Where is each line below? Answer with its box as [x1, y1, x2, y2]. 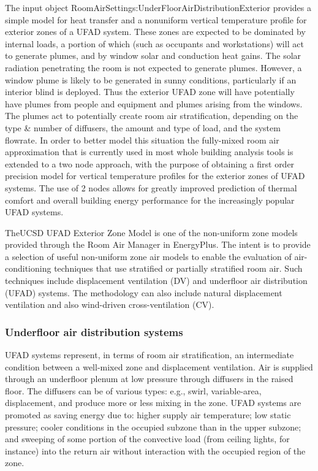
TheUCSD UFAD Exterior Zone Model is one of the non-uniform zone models [5, 226, 298, 239]
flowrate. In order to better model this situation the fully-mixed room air [5, 133, 279, 146]
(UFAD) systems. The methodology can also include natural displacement [5, 286, 282, 299]
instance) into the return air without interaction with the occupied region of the [5, 444, 306, 457]
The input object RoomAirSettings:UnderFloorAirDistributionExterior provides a [5, 1, 311, 13]
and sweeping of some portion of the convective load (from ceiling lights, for [5, 432, 290, 445]
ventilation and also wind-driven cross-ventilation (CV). [5, 298, 214, 311]
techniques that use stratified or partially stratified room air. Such [54, 262, 303, 275]
